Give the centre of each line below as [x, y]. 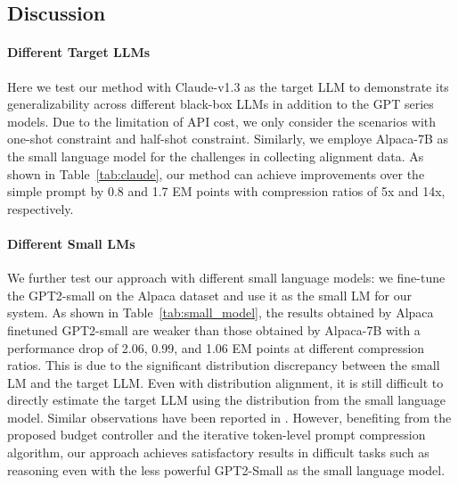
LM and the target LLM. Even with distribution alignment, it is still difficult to [225, 382]
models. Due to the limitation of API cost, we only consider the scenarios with [222, 121]
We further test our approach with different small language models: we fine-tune [226, 278]
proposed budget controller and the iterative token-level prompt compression [217, 435]
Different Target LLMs [79, 52]
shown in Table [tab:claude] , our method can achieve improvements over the [216, 173]
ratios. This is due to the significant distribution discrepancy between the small [224, 365]
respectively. [41, 208]
